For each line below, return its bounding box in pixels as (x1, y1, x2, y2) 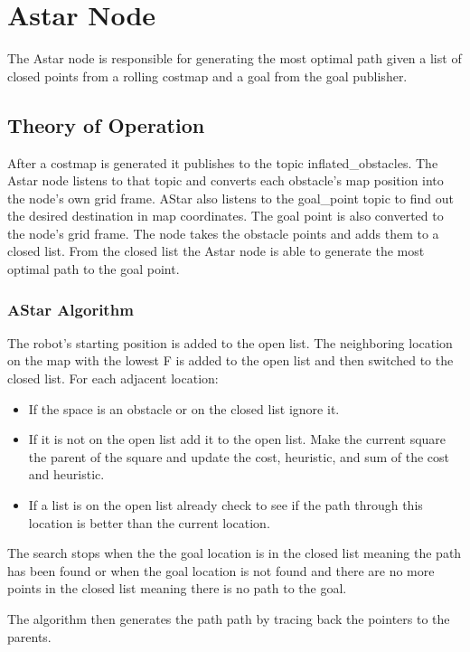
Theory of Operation (7, 110, 205, 138)
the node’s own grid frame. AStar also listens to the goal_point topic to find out (7, 188, 454, 207)
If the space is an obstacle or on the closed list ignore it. (28, 399, 340, 418)
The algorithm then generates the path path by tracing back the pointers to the (7, 609, 450, 628)
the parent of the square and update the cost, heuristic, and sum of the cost (28, 447, 450, 466)
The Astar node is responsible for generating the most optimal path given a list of (7, 49, 462, 68)
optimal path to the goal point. (7, 260, 180, 279)
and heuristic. (28, 465, 105, 484)
